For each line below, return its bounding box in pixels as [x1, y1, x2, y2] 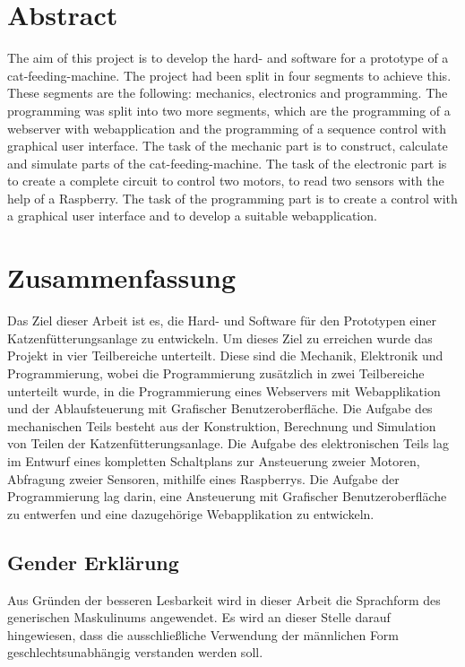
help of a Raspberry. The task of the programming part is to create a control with [7, 188, 458, 207]
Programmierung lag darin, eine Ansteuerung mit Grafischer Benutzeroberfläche [7, 487, 447, 506]
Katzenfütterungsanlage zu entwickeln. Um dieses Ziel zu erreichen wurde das [7, 328, 433, 347]
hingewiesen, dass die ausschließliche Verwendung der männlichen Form [7, 625, 400, 644]
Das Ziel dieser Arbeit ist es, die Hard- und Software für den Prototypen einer [7, 311, 436, 330]
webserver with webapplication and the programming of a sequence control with [7, 118, 446, 137]
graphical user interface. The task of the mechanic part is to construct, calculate [7, 136, 448, 155]
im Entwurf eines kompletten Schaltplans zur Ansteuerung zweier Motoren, [7, 451, 420, 470]
